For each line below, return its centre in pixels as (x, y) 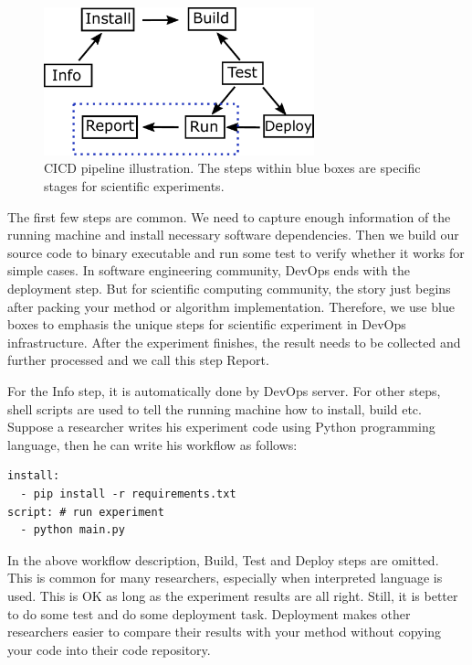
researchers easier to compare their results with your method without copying (225, 632)
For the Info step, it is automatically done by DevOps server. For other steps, (224, 390)
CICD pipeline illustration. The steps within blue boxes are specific (232, 168)
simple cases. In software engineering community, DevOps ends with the (209, 270)
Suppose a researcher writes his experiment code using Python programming (221, 427)
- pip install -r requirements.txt (128, 493)
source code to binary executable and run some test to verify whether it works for (236, 252)
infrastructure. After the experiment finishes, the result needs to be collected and (234, 342)
